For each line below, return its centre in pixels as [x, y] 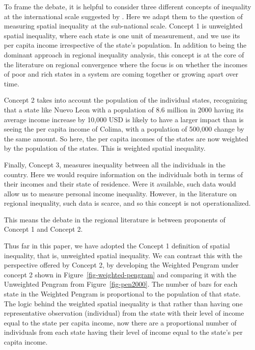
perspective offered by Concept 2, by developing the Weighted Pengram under [121, 265]
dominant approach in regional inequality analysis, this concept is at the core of [124, 54]
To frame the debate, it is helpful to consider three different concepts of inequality [128, 6]
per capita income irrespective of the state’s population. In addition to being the [125, 45]
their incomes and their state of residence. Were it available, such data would [120, 184]
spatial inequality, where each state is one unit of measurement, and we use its [122, 35]
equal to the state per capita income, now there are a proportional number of [120, 322]
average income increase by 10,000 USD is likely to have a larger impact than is [124, 119]
